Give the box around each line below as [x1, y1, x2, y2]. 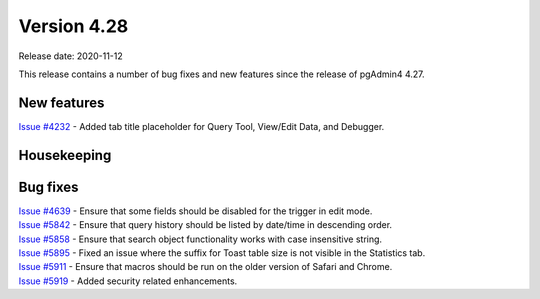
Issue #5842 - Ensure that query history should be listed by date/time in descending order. [18, 219, 393, 231]
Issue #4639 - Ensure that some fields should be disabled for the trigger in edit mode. [18, 205, 373, 217]
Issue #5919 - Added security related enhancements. [18, 275, 238, 287]
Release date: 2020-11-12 [18, 50, 124, 62]
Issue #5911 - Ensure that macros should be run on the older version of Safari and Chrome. [18, 261, 393, 273]
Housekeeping [18, 146, 112, 164]
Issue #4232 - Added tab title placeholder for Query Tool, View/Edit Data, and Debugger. [18, 120, 385, 132]
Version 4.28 [18, 15, 129, 37]
